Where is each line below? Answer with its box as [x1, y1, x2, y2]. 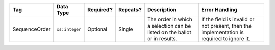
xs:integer [56, 26, 81, 32]
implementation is [201, 29, 244, 36]
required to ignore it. [201, 35, 251, 42]
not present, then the [201, 22, 252, 29]
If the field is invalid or [201, 16, 255, 23]
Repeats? [118, 6, 142, 13]
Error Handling [201, 6, 238, 13]
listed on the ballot [147, 29, 192, 36]
